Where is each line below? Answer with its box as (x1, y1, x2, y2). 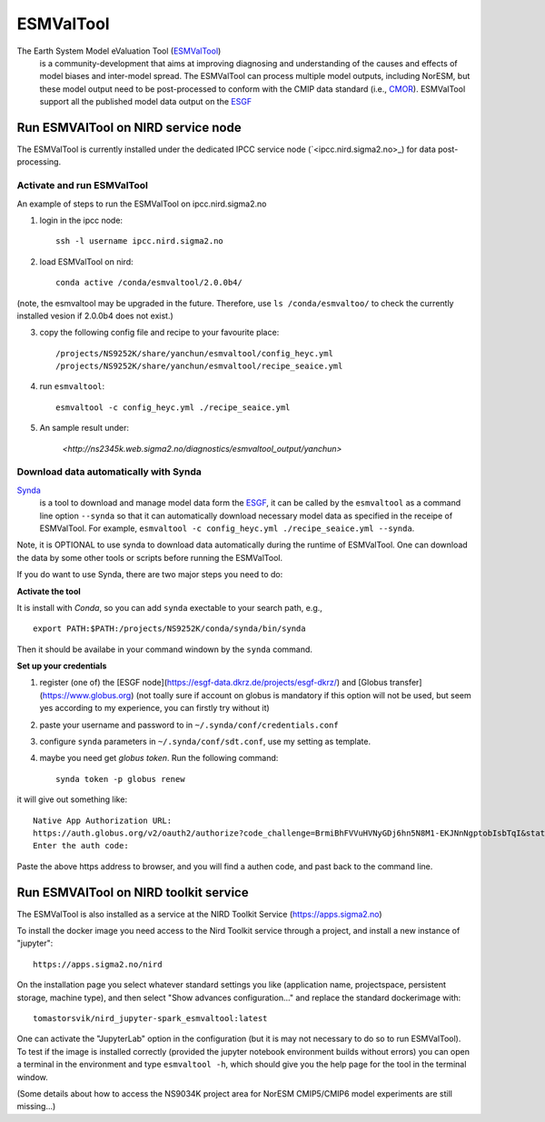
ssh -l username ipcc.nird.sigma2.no (55, 236, 224, 246)
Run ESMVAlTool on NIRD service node (16, 119, 242, 135)
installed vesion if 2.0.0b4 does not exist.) (16, 310, 174, 321)
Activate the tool (16, 586, 81, 596)
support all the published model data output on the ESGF (39, 96, 253, 107)
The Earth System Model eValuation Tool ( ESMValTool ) (16, 45, 222, 56)
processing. (16, 156, 62, 167)
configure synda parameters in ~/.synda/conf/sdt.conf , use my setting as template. (39, 736, 372, 747)
